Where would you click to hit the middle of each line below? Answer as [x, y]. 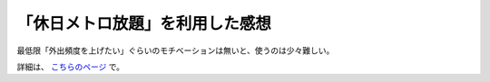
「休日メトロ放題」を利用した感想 [144, 23]
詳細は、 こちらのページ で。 [71, 67]
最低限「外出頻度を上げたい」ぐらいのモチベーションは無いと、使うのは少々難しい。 [176, 50]
